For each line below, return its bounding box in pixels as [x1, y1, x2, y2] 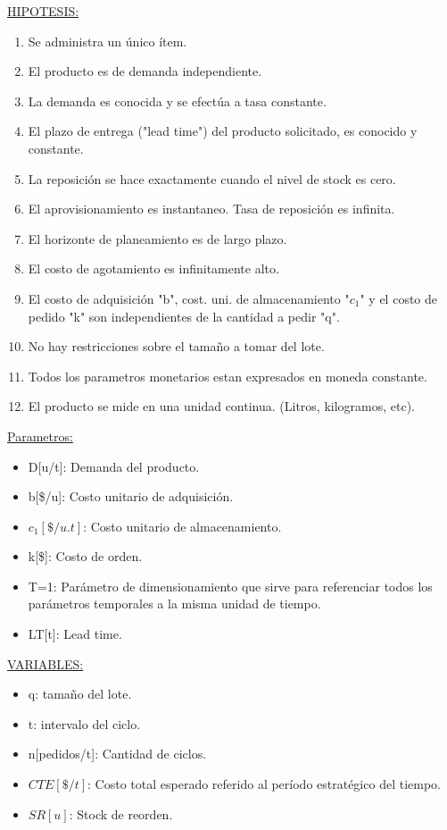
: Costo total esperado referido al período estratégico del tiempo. [87, 775, 441, 793]
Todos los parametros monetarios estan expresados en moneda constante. [28, 366, 427, 385]
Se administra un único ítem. [28, 31, 187, 50]
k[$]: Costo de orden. [28, 547, 143, 566]
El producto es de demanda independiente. [28, 62, 262, 80]
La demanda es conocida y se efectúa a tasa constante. [28, 91, 327, 110]
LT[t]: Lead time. [28, 625, 122, 643]
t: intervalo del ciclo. [28, 714, 141, 733]
